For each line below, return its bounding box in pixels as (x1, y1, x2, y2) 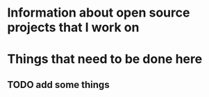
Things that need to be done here (7, 51, 203, 67)
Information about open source (7, 5, 190, 21)
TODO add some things (7, 78, 110, 91)
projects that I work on (7, 19, 140, 35)
